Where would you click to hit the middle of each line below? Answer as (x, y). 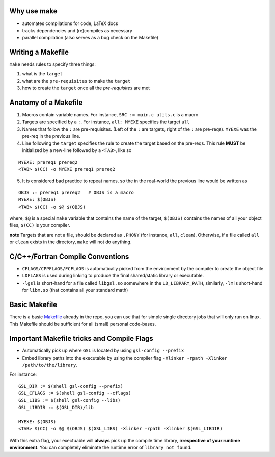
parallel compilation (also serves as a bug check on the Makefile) (90, 38)
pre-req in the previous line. (51, 136)
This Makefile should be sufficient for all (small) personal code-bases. (83, 324)
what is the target (43, 73)
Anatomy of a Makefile (46, 103)
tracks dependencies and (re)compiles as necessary (77, 30)
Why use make (34, 11)
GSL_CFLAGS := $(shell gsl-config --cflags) (75, 393)
